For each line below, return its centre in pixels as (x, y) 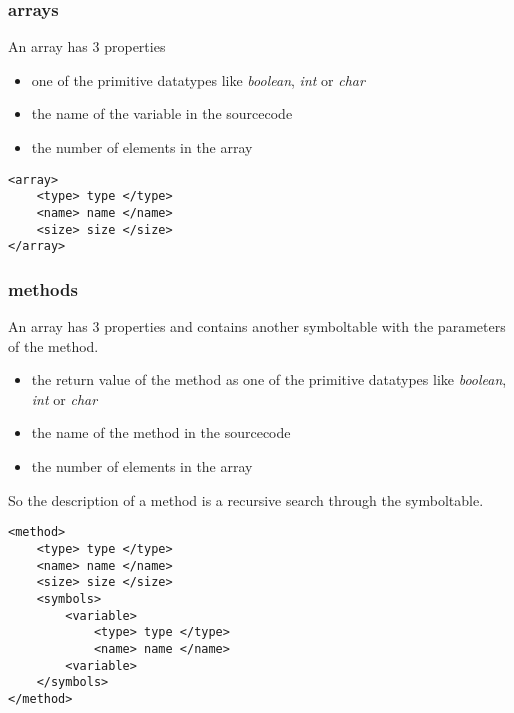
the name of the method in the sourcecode (161, 432)
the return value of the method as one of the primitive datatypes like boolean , (269, 379)
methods (43, 288)
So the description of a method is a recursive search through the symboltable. (246, 499)
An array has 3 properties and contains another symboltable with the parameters (257, 326)
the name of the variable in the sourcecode (162, 113)
